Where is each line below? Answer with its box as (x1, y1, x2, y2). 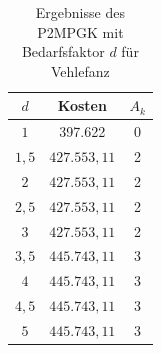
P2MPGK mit (37, 21, 124, 42)
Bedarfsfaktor (21, 41, 105, 62)
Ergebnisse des (35, 2, 125, 22)
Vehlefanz (51, 60, 110, 81)
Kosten (57, 95, 107, 116)
